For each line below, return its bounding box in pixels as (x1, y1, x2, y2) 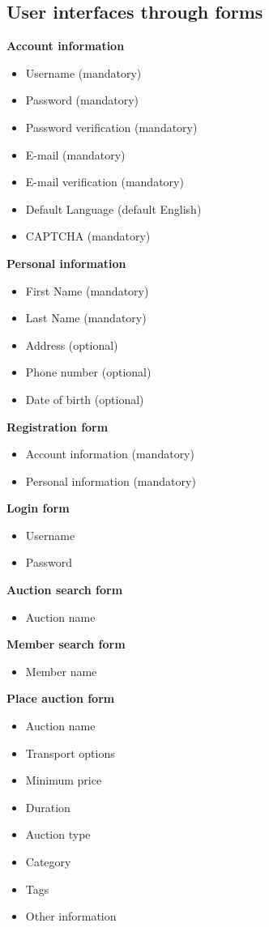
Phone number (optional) (25, 364, 152, 381)
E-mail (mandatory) (25, 146, 126, 163)
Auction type (25, 826, 91, 843)
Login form (6, 500, 70, 517)
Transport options (25, 744, 115, 761)
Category (25, 853, 71, 870)
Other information (25, 908, 117, 925)
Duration (25, 798, 70, 815)
